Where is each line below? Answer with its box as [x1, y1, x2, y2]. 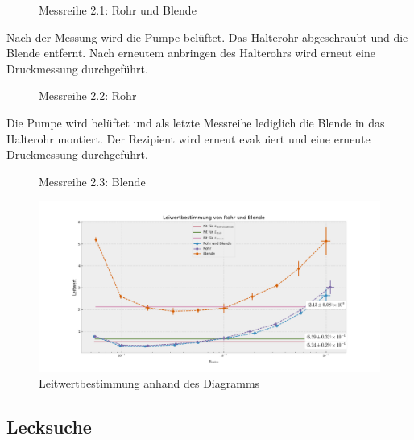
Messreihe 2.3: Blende [39, 172, 146, 189]
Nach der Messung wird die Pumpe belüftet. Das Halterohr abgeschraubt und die [6, 28, 408, 45]
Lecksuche [6, 413, 92, 438]
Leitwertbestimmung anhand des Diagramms [39, 374, 260, 391]
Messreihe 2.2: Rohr [39, 87, 137, 104]
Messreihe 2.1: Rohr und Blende [39, 2, 197, 18]
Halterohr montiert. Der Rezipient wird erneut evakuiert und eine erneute [6, 130, 371, 147]
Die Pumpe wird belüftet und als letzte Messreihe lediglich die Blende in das [6, 114, 385, 131]
